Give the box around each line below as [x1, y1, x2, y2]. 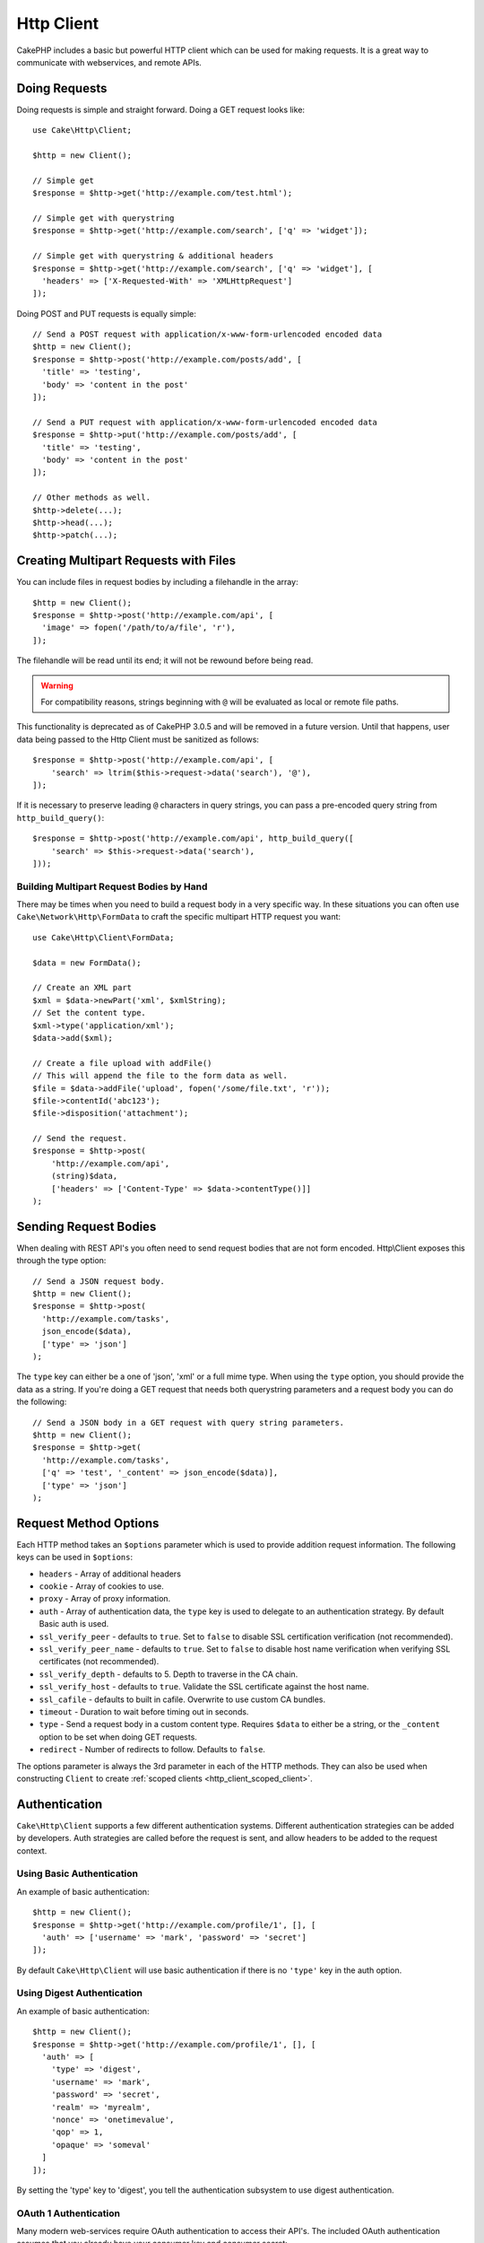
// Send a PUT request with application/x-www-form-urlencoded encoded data [32, 417, 378, 427]
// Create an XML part [32, 982, 133, 993]
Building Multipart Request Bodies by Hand [16, 880, 208, 893]
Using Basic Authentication [16, 1867, 139, 1880]
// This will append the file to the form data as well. [32, 1070, 289, 1081]
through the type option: [16, 1255, 107, 1266]
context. [16, 1845, 48, 1856]
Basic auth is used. [39, 1619, 109, 1629]
